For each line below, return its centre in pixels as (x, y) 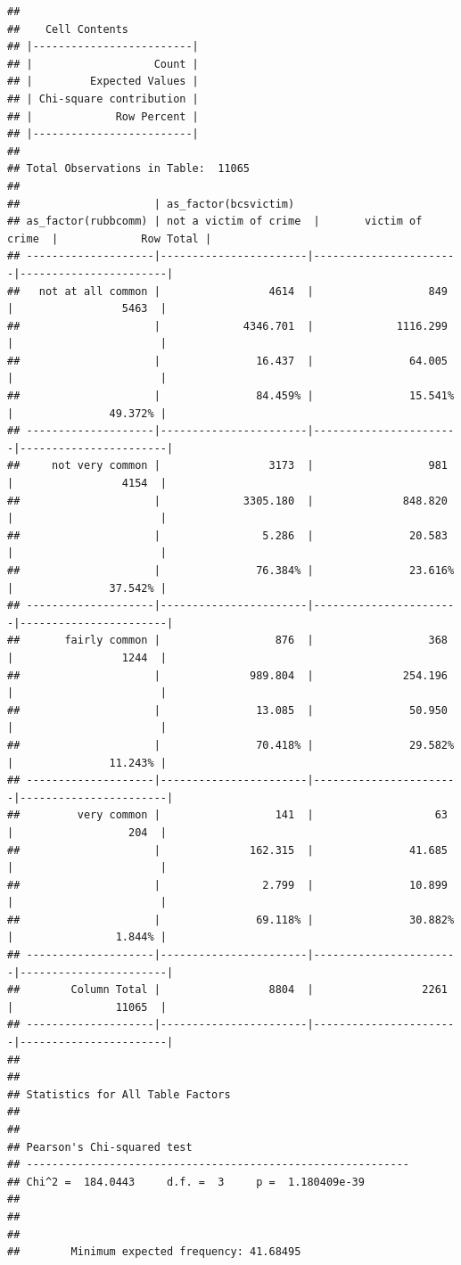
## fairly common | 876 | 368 (227, 641)
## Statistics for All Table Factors (119, 1094)
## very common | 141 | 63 (227, 815)
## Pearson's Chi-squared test (100, 1147)
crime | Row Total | (110, 238)
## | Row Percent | (103, 116)
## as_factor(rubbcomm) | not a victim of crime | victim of (215, 222)
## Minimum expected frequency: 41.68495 (154, 1252)
